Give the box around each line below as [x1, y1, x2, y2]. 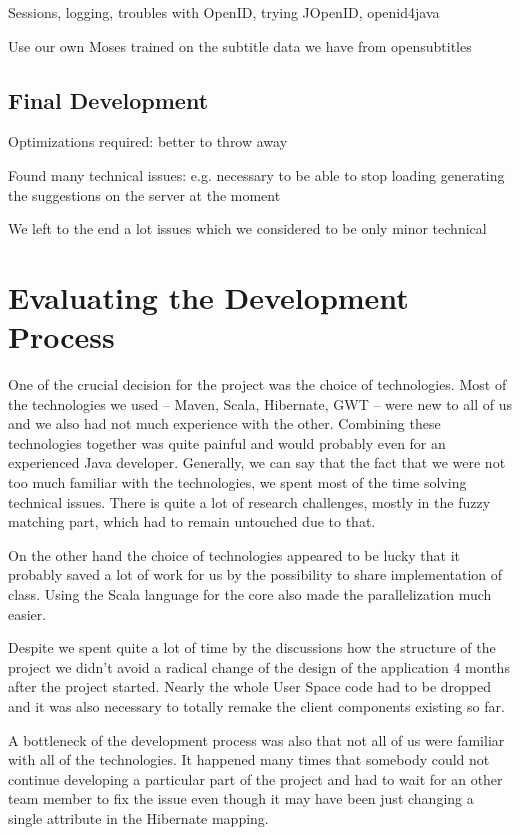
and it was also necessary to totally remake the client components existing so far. [8, 695, 505, 716]
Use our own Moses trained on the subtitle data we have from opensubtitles [8, 35, 472, 56]
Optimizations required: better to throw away [8, 131, 288, 152]
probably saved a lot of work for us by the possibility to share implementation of [8, 564, 503, 585]
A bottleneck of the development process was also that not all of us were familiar [8, 729, 505, 750]
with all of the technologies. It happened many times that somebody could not [8, 749, 490, 770]
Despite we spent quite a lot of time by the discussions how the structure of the [8, 637, 496, 658]
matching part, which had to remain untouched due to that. [8, 511, 376, 532]
